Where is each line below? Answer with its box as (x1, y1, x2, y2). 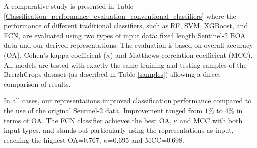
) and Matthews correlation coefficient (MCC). (110, 49, 253, 60)
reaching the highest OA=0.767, (4, 134, 101, 145)
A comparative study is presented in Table (4, 1, 134, 11)
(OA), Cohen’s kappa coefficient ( (4, 49, 106, 60)
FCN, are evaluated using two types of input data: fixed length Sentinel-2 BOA (4, 30, 246, 40)
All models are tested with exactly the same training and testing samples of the (4, 59, 247, 70)
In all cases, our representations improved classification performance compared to (4, 95, 252, 106)
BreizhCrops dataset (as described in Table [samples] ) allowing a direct (4, 69, 221, 79)
